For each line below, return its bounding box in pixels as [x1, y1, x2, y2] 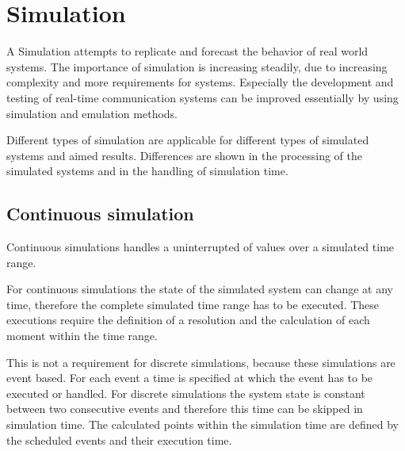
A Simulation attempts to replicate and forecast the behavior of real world [6, 43, 369, 59]
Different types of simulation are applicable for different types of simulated [6, 132, 369, 148]
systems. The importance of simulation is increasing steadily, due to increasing [6, 58, 388, 75]
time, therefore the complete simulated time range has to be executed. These [6, 296, 380, 312]
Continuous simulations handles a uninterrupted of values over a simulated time [6, 239, 395, 255]
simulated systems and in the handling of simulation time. [6, 162, 288, 179]
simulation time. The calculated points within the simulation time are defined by [6, 416, 399, 433]
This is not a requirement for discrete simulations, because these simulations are [6, 354, 395, 370]
